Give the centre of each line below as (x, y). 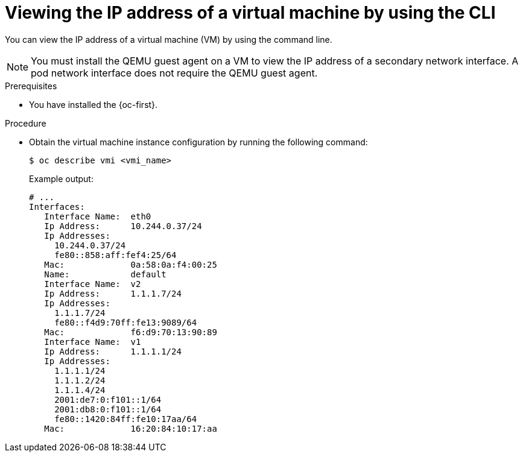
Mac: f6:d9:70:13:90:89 (131, 332)
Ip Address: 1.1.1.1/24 (113, 351)
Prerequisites (31, 86)
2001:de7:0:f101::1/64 (108, 399)
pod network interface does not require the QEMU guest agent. (174, 73)
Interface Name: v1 (93, 342)
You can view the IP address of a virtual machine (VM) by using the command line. (169, 39)
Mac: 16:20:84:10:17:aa (131, 428)
